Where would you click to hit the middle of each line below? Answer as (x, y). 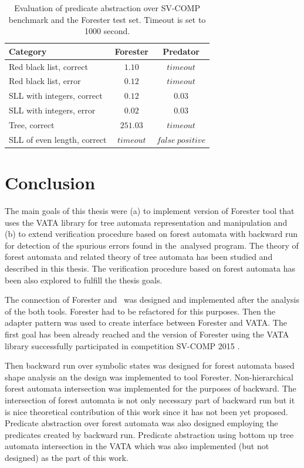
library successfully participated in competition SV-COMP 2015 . (122, 345)
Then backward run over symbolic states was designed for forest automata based (150, 365)
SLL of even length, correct (58, 139)
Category (28, 51)
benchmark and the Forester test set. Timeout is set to (107, 19)
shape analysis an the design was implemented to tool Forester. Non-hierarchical (149, 377)
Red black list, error (45, 81)
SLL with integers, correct (56, 96)
